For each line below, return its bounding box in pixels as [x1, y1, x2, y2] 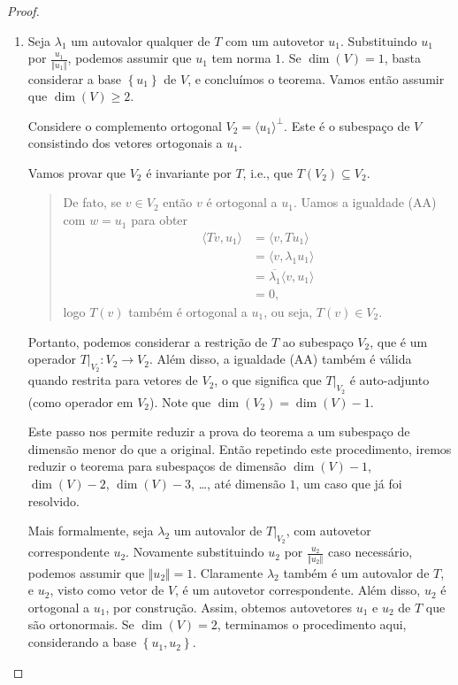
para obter [131, 211, 188, 229]
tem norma [211, 49, 271, 67]
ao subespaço [282, 332, 354, 350]
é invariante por [146, 163, 232, 181]
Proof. [7, 2, 40, 19]
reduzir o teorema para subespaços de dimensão [27, 457, 286, 475]
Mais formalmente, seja [27, 521, 154, 540]
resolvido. [27, 491, 80, 510]
